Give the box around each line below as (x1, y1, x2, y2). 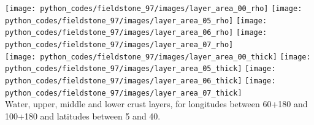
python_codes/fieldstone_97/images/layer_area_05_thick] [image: (5, 64, 276, 74)
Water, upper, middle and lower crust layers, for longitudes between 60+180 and (5, 97, 308, 110)
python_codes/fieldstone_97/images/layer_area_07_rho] (5, 40, 234, 49)
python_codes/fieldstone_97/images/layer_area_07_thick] (5, 88, 242, 97)
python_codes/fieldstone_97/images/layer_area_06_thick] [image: (5, 76, 276, 85)
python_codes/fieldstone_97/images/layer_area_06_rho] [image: (5, 28, 267, 37)
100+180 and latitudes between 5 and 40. (5, 109, 161, 122)
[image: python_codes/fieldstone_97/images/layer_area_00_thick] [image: (5, 52, 311, 61)
